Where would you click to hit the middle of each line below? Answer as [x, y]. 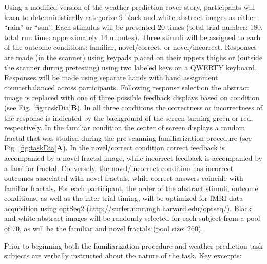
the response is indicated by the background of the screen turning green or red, [129, 117]
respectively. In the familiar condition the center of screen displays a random [125, 128]
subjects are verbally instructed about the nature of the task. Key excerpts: [123, 256]
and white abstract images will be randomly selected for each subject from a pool [132, 218]
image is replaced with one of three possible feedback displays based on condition [132, 97]
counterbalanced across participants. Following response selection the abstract [127, 87]
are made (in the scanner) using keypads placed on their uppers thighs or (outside [133, 57]
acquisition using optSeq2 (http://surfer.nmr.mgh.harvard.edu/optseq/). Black [128, 208]
